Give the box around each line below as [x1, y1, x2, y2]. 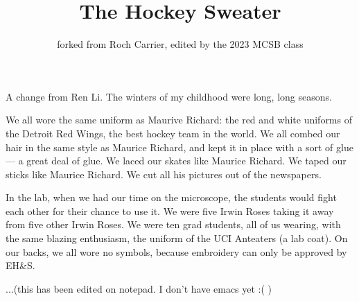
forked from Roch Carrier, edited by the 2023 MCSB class [57, 37, 304, 51]
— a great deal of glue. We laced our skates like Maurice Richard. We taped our [6, 153, 347, 168]
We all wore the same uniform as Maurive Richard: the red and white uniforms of [6, 112, 352, 127]
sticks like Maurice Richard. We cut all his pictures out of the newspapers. [6, 166, 322, 181]
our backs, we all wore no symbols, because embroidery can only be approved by [6, 244, 347, 259]
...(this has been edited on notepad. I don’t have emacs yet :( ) [6, 281, 272, 295]
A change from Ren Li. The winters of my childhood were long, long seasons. [6, 89, 332, 103]
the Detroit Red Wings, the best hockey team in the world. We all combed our [6, 126, 340, 140]
